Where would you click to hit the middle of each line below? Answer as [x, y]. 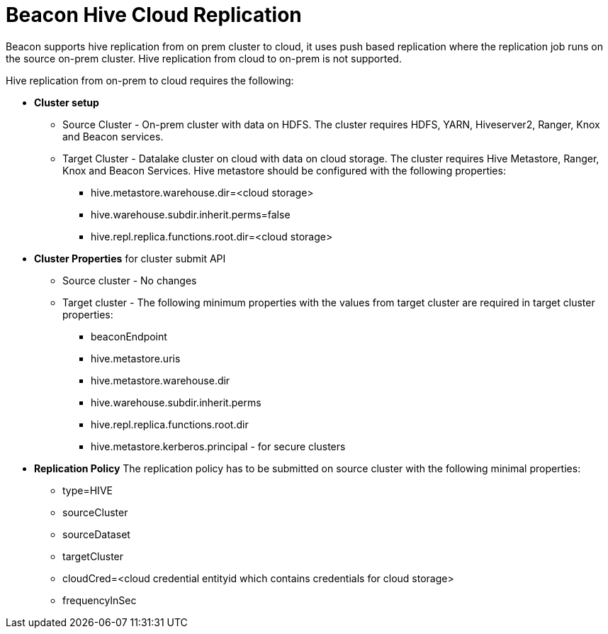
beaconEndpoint [129, 336]
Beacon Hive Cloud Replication [154, 15]
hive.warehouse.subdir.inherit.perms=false [191, 214]
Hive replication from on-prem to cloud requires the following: [150, 80]
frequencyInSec [100, 600]
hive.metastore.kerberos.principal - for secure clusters [218, 446]
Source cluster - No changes [130, 280]
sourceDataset [96, 534]
